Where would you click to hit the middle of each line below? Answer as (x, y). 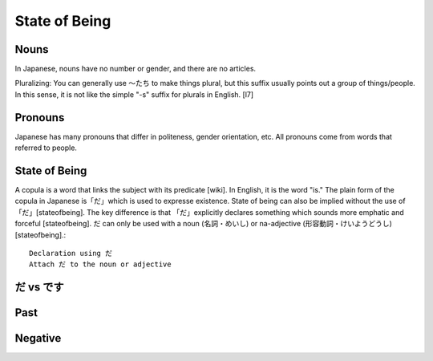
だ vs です (39, 288)
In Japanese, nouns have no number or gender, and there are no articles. (136, 69)
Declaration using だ (71, 253)
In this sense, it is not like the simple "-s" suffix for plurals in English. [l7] (134, 94)
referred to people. (46, 148)
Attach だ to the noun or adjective (100, 264)
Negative (38, 338)
